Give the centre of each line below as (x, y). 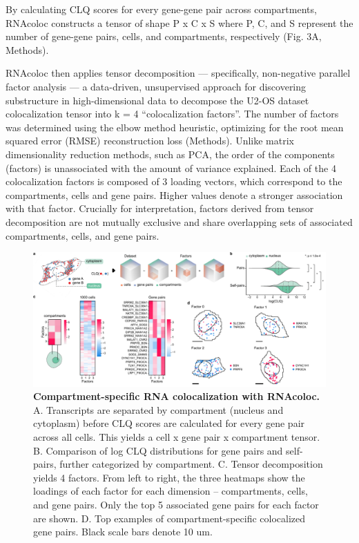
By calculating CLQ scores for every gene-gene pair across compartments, (161, 9)
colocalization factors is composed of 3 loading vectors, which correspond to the (174, 181)
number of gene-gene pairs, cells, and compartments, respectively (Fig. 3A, (164, 36)
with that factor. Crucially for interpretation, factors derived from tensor (160, 208)
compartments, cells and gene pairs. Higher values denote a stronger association (174, 194)
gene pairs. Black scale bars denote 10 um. (123, 532)
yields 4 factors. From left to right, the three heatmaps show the (169, 477)
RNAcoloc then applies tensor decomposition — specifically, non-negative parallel (178, 73)
